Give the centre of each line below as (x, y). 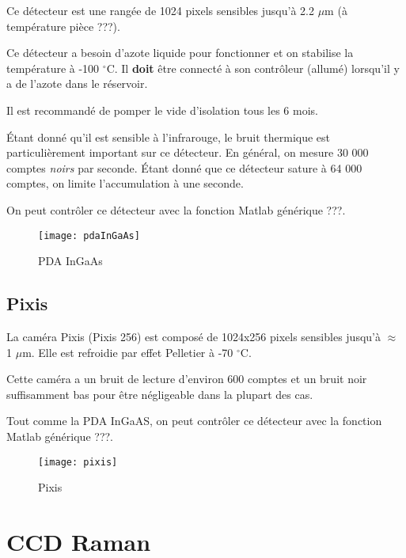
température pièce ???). (63, 26)
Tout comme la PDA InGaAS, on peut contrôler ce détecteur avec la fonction (194, 421)
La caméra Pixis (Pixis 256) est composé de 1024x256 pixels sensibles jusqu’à (194, 336)
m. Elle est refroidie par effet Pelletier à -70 (128, 352)
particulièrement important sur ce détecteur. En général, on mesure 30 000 (188, 152)
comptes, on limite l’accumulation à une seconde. (125, 183)
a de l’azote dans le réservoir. (77, 84)
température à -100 (53, 68)
